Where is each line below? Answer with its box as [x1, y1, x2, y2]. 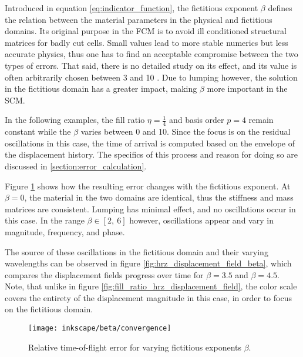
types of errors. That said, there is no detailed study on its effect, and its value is [5, 59, 297, 71]
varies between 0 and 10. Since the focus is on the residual [80, 125, 291, 138]
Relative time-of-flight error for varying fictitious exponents [28, 341, 242, 353]
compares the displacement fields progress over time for [5, 268, 204, 281]
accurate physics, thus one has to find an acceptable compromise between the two [5, 48, 298, 60]
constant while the [5, 125, 71, 138]
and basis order [169, 114, 224, 126]
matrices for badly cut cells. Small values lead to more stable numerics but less [5, 36, 288, 48]
